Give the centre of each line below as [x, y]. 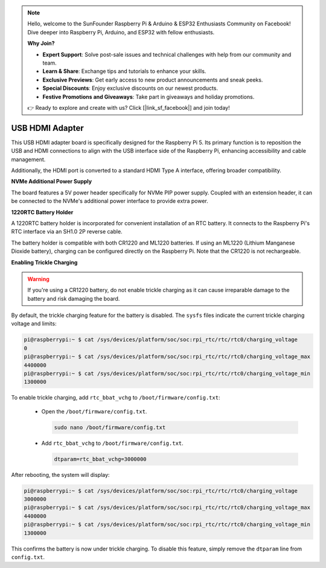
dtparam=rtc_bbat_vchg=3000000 [101, 459]
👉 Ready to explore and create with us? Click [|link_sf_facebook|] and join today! [129, 107]
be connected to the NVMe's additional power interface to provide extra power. [110, 201]
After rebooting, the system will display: [60, 474]
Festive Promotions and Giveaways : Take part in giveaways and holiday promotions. [149, 97]
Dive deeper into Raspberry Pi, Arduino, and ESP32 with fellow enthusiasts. [121, 32]
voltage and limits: [34, 324]
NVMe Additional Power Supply [52, 182]
